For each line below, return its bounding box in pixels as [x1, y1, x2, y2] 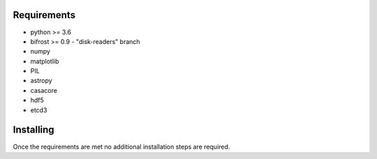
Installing [13, 124, 55, 136]
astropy [30, 77, 52, 85]
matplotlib [30, 56, 59, 66]
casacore [30, 86, 57, 94]
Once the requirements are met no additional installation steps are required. [13, 142, 230, 151]
